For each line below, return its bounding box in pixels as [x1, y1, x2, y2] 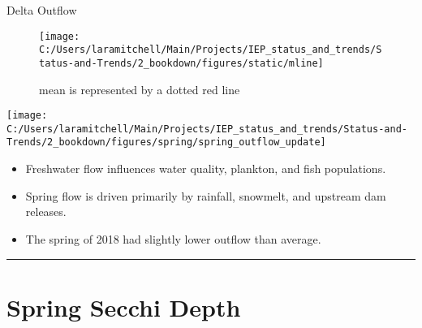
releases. [25, 203, 67, 220]
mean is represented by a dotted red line [39, 80, 240, 97]
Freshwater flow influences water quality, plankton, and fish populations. [25, 160, 386, 177]
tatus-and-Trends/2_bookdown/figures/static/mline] [39, 57, 324, 69]
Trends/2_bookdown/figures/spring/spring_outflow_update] [6, 136, 326, 149]
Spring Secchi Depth [6, 290, 241, 323]
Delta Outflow [6, 2, 77, 18]
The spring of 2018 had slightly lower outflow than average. [25, 230, 321, 247]
